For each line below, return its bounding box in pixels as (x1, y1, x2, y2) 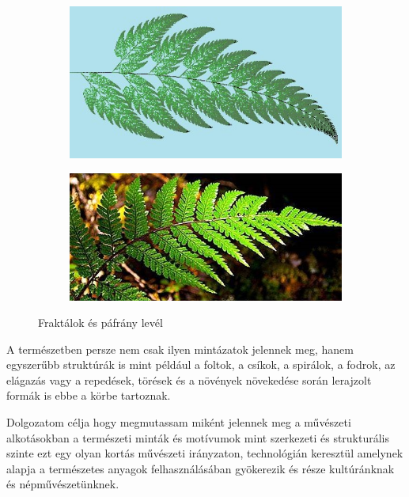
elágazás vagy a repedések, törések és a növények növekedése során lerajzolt (6, 371, 372, 388)
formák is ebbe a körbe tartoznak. (6, 387, 171, 404)
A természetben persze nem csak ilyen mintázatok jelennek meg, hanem (6, 340, 354, 357)
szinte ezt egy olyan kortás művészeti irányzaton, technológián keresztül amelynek (6, 445, 403, 461)
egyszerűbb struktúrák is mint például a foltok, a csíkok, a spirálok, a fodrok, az (6, 356, 396, 373)
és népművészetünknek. (6, 476, 119, 492)
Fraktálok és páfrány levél (38, 314, 163, 331)
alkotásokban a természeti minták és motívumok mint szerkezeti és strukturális (6, 429, 390, 446)
